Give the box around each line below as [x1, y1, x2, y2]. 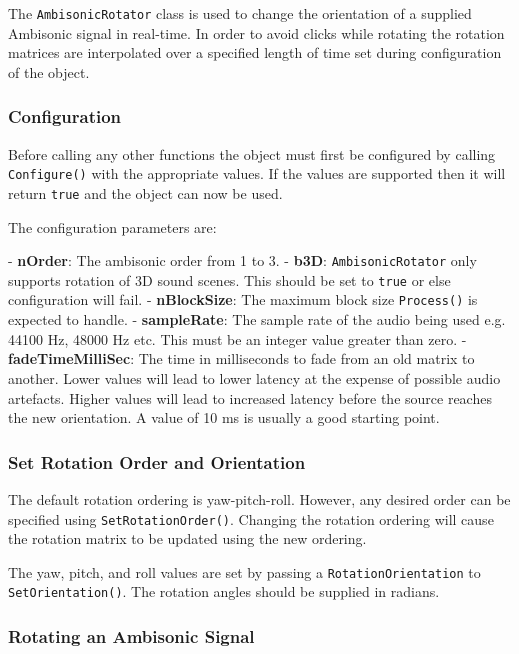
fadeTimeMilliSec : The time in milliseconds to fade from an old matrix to [8, 348, 475, 369]
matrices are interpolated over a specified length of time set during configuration [8, 42, 502, 63]
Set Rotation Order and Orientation [8, 449, 306, 474]
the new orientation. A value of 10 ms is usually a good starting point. [8, 407, 440, 428]
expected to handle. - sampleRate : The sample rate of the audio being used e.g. [8, 309, 506, 330]
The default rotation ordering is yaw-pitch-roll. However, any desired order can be [8, 488, 511, 509]
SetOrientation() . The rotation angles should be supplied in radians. [8, 581, 440, 602]
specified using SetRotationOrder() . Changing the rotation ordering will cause [8, 508, 494, 529]
